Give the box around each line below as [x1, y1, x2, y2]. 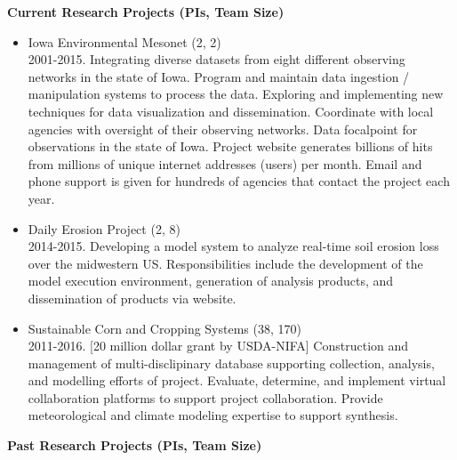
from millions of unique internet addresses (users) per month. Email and [28, 154, 422, 173]
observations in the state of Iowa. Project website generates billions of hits [28, 137, 433, 156]
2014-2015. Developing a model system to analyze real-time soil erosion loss [28, 237, 439, 255]
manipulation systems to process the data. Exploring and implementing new [28, 85, 444, 103]
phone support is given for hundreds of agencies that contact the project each [28, 172, 450, 190]
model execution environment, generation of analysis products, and [28, 271, 394, 290]
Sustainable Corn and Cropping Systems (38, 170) [28, 319, 301, 337]
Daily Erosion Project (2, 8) [28, 219, 180, 238]
